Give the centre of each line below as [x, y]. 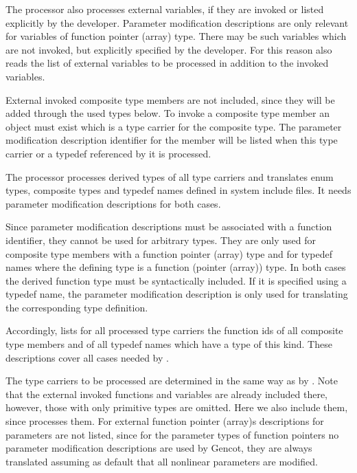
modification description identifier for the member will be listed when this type [172, 140]
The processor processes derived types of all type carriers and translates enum [170, 176]
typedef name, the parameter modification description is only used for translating [177, 294]
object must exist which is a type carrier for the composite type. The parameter [174, 126]
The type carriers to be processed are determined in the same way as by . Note [172, 381]
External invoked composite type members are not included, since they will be [170, 99]
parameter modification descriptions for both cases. [113, 203]
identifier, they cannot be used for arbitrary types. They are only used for [161, 240]
